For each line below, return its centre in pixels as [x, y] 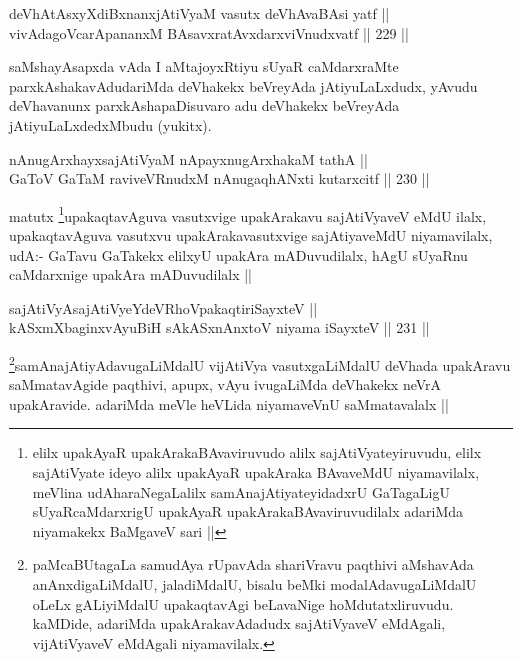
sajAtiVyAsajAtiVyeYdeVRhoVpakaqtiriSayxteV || [163, 307]
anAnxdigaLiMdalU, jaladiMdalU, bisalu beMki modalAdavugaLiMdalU [254, 583]
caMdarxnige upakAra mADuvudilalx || [130, 274]
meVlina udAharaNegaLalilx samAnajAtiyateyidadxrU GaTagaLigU [241, 491]
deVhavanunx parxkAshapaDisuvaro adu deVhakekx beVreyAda [204, 105]
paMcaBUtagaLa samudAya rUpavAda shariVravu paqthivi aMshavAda [253, 564]
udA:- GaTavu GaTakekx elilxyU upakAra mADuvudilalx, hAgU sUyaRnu [238, 254]
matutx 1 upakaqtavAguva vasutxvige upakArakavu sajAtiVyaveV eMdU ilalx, [248, 214]
